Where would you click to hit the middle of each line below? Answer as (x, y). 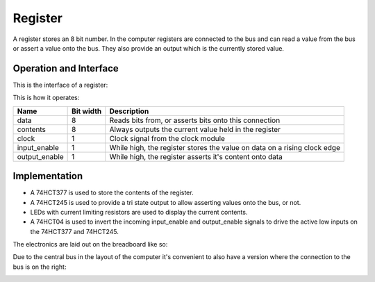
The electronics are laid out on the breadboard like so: (90, 244)
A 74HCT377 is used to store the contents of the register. (112, 193)
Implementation (48, 176)
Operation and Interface (66, 68)
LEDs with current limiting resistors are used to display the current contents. (139, 212)
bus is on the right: (40, 267)
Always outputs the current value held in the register (195, 129)
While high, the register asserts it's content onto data (196, 156)
